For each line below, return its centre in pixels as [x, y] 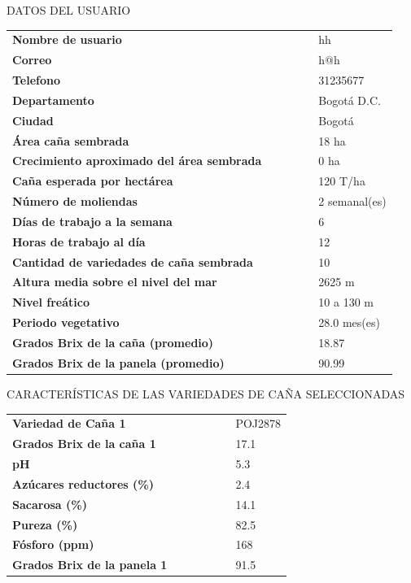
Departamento [53, 100]
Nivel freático [51, 302]
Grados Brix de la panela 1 [90, 565]
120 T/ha [342, 181]
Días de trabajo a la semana [92, 221]
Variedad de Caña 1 [69, 423]
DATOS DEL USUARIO [69, 10]
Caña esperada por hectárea [93, 181]
